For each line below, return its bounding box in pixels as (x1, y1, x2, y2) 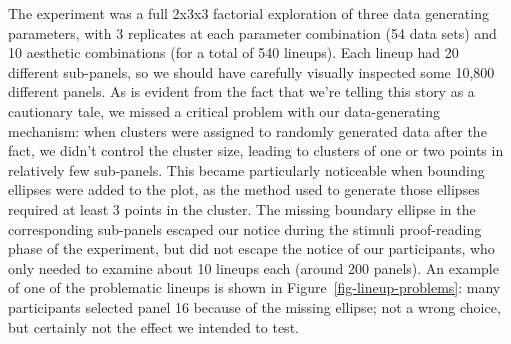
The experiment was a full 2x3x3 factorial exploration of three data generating (8, 3, 489, 23)
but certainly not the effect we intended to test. (8, 316, 299, 337)
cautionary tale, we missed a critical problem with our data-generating (8, 100, 441, 121)
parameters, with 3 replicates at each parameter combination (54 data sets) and (8, 22, 497, 43)
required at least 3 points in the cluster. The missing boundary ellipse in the (8, 198, 476, 219)
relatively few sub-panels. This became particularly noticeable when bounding (8, 159, 485, 180)
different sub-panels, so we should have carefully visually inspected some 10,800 (8, 61, 495, 82)
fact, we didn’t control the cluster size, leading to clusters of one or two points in (8, 140, 504, 161)
